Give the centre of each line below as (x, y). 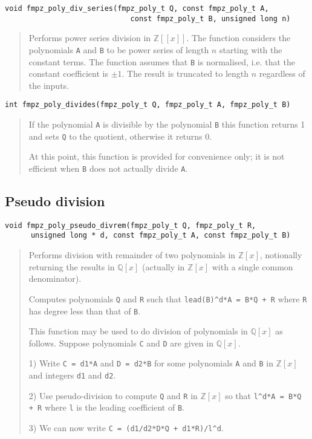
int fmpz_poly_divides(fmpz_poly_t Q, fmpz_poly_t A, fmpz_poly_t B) (148, 105)
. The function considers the (239, 38)
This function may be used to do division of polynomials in (138, 331)
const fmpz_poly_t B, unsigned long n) (210, 18)
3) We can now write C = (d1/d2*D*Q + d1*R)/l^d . (126, 428)
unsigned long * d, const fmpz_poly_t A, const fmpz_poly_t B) (161, 236)
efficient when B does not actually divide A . (108, 168)
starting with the (251, 49)
